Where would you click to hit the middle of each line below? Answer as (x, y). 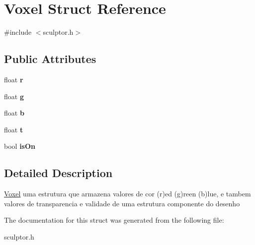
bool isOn (20, 146)
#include (18, 32)
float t (14, 129)
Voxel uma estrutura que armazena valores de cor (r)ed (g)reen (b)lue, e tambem (127, 194)
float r (14, 79)
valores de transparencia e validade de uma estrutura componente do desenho (122, 203)
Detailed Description (58, 173)
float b (14, 113)
